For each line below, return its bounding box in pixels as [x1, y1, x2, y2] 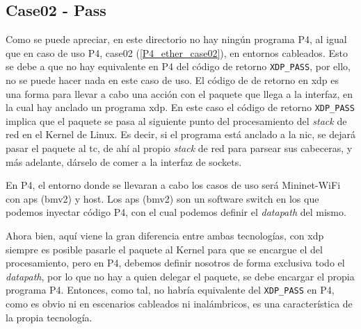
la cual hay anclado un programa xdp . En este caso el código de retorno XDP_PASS [6, 100, 355, 115]
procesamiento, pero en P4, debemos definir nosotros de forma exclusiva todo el [6, 255, 345, 270]
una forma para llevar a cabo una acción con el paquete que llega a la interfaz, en [6, 86, 353, 101]
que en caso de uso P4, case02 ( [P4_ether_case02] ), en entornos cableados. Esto [6, 45, 348, 60]
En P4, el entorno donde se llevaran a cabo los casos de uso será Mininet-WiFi [6, 178, 341, 192]
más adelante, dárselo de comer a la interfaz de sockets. [6, 154, 242, 169]
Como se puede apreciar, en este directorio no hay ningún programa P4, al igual [6, 32, 347, 47]
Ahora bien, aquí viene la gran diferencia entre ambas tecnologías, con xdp [6, 228, 324, 243]
